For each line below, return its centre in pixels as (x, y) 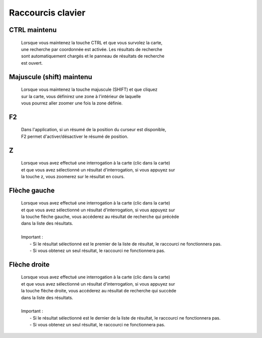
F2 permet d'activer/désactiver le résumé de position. (75, 136)
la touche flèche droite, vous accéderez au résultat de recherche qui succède (99, 291)
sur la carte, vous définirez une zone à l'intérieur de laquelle (81, 96)
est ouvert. (32, 63)
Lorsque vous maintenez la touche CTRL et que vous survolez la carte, (92, 42)
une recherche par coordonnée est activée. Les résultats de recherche (92, 49)
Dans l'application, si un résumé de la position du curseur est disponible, (94, 130)
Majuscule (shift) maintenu (50, 77)
